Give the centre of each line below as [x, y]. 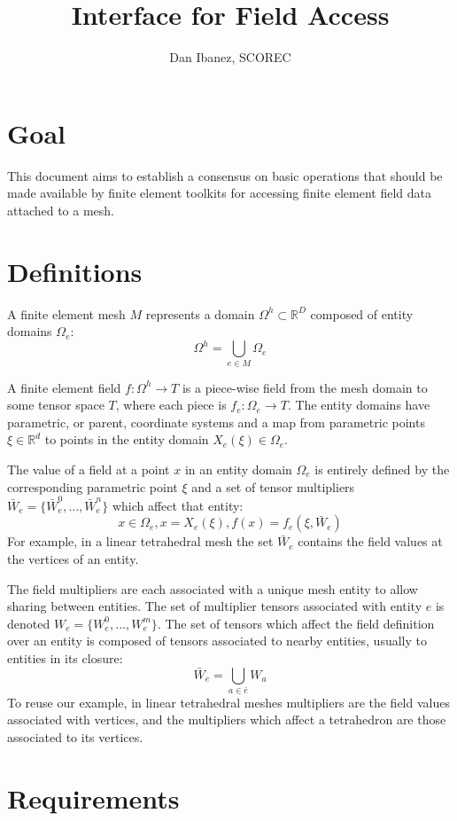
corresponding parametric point [93, 486]
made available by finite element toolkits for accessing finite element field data [219, 193]
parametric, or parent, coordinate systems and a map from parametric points [216, 422]
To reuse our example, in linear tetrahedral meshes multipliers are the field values [228, 702]
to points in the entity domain [127, 439]
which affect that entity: [178, 505]
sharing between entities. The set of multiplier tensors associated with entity [215, 606]
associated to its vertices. [75, 736]
